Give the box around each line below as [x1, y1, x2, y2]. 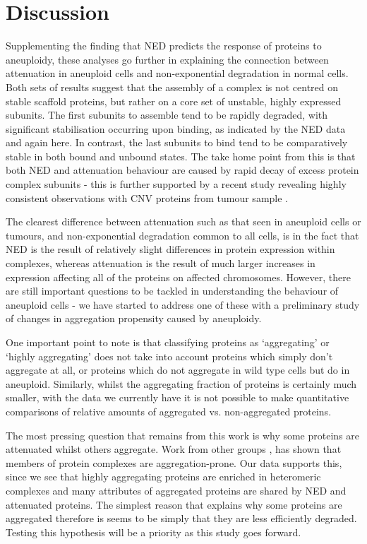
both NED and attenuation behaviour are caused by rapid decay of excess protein [6, 162, 359, 177]
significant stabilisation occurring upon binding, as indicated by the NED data [6, 121, 346, 136]
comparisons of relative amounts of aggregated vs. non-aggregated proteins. [6, 403, 332, 418]
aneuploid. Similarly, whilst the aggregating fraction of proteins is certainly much [6, 376, 357, 391]
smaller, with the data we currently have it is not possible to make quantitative [6, 390, 349, 405]
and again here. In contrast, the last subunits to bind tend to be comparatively [6, 135, 348, 150]
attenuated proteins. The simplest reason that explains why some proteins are [6, 497, 342, 512]
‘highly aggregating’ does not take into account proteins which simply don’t [6, 348, 333, 363]
